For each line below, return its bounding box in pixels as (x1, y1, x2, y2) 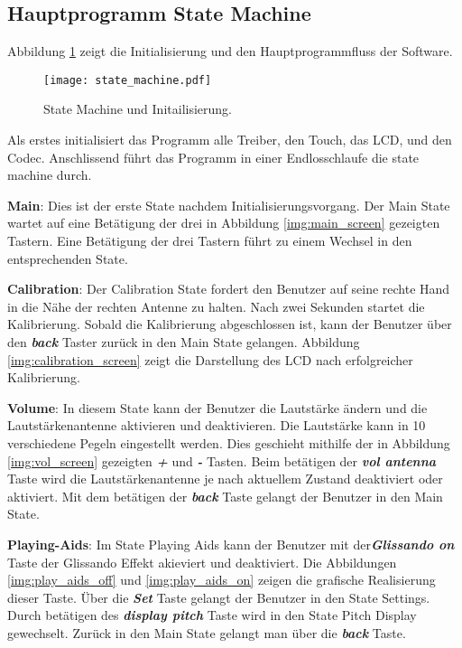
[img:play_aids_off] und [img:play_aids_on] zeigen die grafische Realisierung (7, 570, 436, 589)
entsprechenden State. (7, 249, 128, 268)
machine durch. (7, 165, 92, 184)
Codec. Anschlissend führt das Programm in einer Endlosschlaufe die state (7, 147, 420, 166)
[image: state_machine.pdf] (43, 73, 212, 87)
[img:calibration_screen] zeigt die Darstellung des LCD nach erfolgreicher (7, 350, 413, 369)
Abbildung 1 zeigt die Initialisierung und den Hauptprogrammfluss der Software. (7, 42, 453, 61)
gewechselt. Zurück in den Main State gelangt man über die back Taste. (7, 623, 406, 642)
